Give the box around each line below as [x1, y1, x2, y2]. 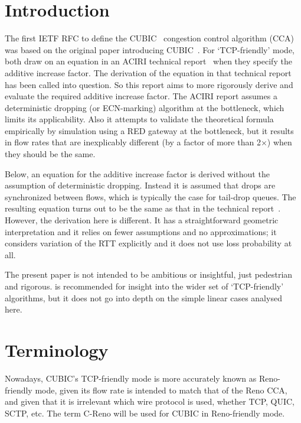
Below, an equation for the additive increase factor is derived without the [5, 167, 270, 180]
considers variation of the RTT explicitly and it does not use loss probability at [5, 237, 292, 249]
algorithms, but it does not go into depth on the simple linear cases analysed [5, 291, 282, 304]
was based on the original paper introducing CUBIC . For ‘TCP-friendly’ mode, [5, 43, 295, 56]
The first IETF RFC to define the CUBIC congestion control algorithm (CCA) [5, 32, 295, 44]
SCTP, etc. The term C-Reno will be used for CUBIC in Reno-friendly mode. [5, 406, 285, 419]
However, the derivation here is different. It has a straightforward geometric [5, 214, 279, 226]
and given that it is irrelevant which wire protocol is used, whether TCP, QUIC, [5, 395, 295, 408]
